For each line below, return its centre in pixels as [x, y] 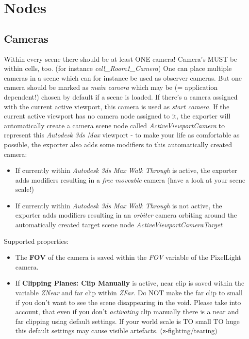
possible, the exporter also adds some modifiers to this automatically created [118, 144]
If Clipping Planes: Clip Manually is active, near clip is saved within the [130, 283]
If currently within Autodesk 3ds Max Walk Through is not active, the [119, 205]
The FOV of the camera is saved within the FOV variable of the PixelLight [128, 257]
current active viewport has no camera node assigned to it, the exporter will [117, 116]
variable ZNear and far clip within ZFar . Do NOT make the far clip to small [129, 293]
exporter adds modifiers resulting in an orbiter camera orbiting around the [126, 215]
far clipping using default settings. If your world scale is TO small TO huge [127, 321]
